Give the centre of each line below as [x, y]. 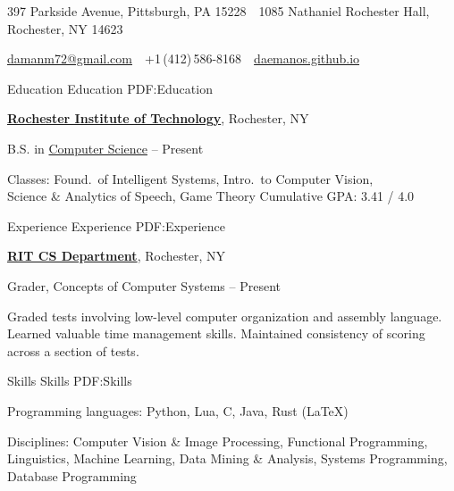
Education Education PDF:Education [110, 88]
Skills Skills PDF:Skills [70, 381]
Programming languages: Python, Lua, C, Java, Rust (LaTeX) [178, 410]
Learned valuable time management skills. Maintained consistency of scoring [216, 333]
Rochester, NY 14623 [65, 28]
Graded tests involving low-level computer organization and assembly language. [225, 316]
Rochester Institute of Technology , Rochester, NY [158, 118]
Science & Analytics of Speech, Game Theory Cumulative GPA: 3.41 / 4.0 [211, 196]
